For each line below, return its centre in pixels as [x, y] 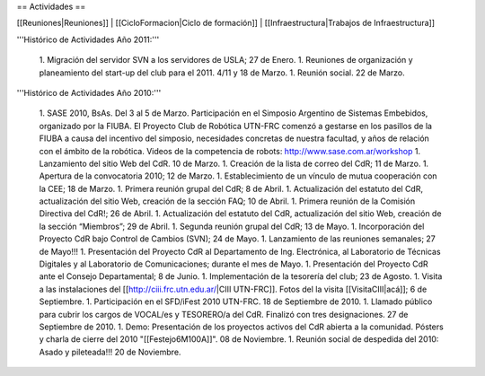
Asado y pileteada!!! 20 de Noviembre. [110, 352]
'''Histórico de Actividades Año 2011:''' [88, 39]
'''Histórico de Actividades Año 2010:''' [89, 92]
